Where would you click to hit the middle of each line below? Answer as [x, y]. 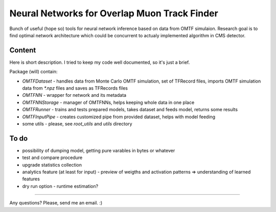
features [31, 179]
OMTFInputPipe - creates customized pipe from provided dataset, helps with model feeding [119, 117]
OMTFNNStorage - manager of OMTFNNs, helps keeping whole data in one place [108, 102]
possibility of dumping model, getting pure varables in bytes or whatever [99, 150]
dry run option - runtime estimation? [60, 186]
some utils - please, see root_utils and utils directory [77, 124]
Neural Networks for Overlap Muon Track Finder [114, 13]
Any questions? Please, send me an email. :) [56, 203]
